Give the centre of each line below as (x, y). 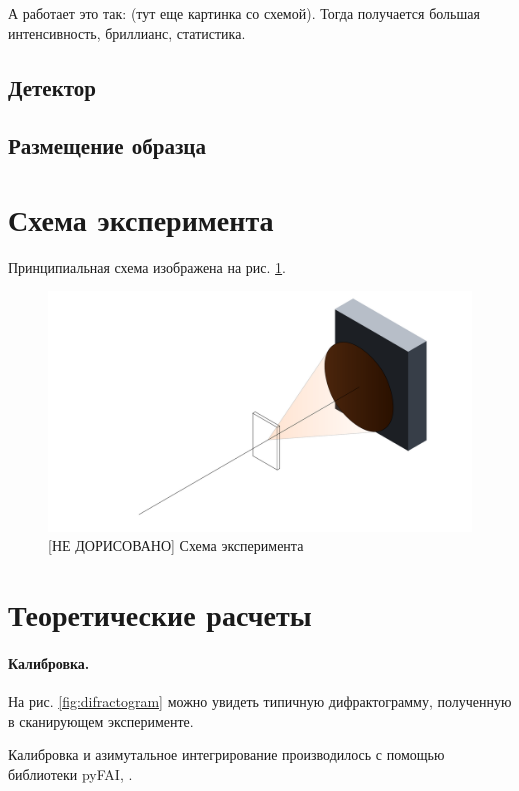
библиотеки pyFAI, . (70, 773)
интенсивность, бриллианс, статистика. (127, 32)
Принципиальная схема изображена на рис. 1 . (147, 266)
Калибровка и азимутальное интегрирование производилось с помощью (226, 754)
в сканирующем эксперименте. (101, 720)
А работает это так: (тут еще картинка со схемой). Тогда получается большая (244, 13)
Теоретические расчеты (160, 614)
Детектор (52, 86)
